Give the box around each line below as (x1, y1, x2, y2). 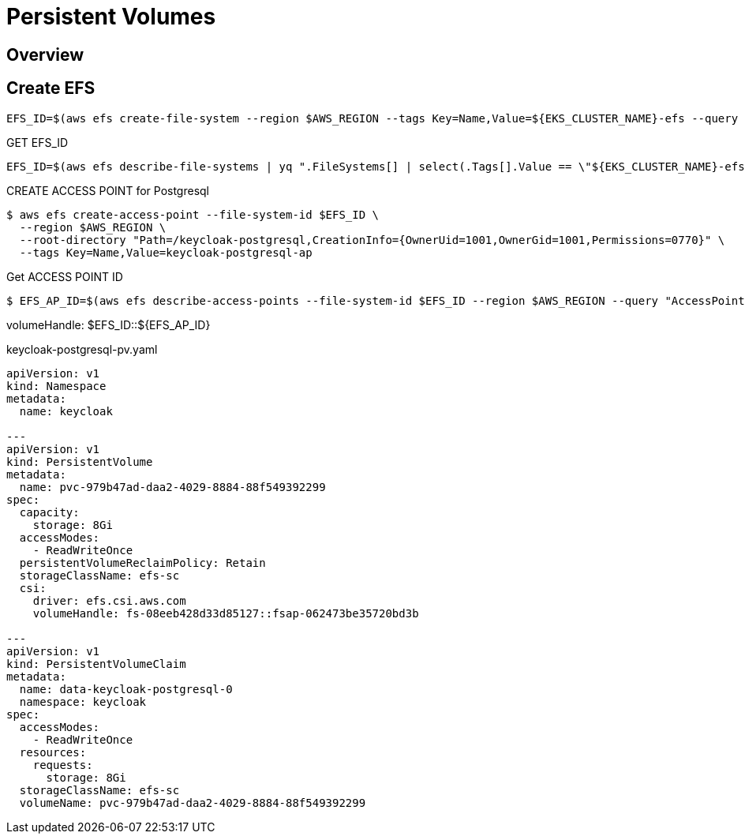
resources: (19, 745, 87, 759)
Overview (6, 44, 84, 65)
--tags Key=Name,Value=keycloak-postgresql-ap (19, 246, 313, 259)
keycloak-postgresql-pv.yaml (6, 342, 158, 356)
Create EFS (6, 78, 95, 99)
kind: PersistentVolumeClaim (6, 657, 186, 670)
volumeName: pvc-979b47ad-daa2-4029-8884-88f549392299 (19, 796, 366, 809)
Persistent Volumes (6, 3, 216, 30)
